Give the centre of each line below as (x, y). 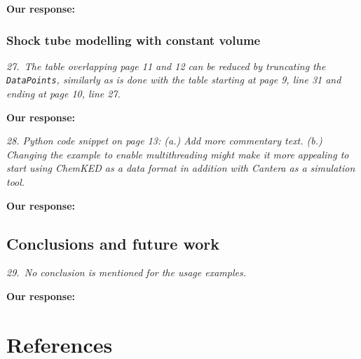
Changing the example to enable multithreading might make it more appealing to (178, 154)
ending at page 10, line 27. (63, 94)
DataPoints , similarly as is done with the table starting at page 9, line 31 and (174, 80)
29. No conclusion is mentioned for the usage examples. (126, 272)
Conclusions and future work (113, 243)
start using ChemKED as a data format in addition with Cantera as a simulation (181, 168)
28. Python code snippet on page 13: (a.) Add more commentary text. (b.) (164, 141)
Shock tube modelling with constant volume (134, 40)
